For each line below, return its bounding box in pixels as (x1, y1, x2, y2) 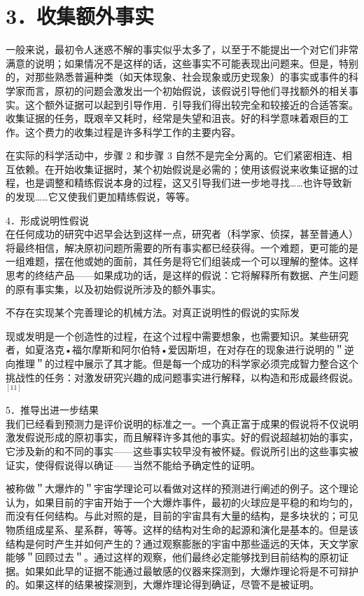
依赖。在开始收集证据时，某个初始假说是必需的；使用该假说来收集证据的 (15, 161, 349, 176)
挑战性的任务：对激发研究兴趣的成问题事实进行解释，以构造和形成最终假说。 (6, 370, 358, 384)
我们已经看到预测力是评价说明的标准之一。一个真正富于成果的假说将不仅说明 (6, 416, 358, 431)
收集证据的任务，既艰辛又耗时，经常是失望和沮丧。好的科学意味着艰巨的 (6, 111, 339, 126)
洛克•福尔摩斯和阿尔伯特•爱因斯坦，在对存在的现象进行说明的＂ (44, 342, 344, 357)
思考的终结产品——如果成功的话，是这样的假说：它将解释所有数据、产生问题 (6, 268, 358, 283)
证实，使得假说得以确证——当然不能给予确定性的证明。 (6, 457, 260, 472)
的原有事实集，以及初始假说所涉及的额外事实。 (6, 281, 221, 296)
